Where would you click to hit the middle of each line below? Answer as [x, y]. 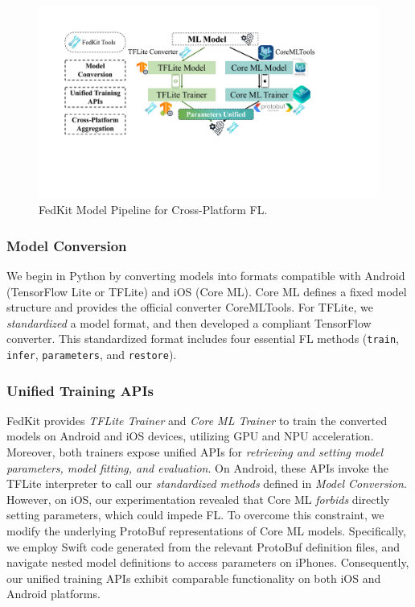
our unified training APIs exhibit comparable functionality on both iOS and [194, 578]
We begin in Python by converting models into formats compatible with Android [206, 275]
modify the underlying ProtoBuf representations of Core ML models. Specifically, [206, 530]
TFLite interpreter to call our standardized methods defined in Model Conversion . [207, 483]
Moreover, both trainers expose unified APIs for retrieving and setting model [195, 452]
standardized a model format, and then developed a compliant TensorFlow [189, 322]
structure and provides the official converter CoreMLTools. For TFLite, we [190, 307]
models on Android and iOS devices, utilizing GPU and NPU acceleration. [190, 436]
